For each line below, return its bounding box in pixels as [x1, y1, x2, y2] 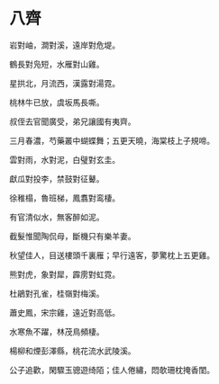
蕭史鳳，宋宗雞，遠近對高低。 [9, 307, 120, 317]
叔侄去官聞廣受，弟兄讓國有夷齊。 [9, 116, 136, 127]
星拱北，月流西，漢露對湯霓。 [9, 77, 120, 88]
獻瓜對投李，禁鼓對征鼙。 [9, 173, 105, 184]
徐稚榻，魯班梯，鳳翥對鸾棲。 [9, 192, 120, 203]
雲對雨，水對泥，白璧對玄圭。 [9, 154, 120, 165]
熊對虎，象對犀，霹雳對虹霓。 [9, 269, 120, 280]
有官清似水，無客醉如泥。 [9, 211, 105, 222]
